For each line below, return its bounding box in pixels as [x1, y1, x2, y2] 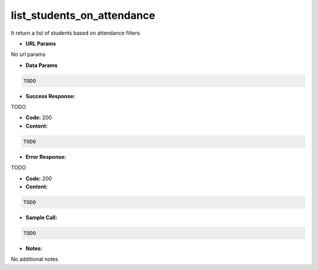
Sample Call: [25, 214, 58, 221]
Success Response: [25, 92, 75, 99]
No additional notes [11, 256, 58, 263]
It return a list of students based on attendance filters [11, 29, 141, 36]
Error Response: [25, 153, 67, 160]
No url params [11, 51, 46, 58]
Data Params [25, 62, 58, 69]
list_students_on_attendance [11, 9, 155, 22]
